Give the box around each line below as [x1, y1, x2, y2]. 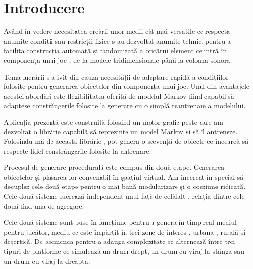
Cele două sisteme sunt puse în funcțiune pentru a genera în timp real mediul [4, 217, 237, 227]
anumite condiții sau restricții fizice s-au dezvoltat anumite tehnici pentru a [4, 35, 231, 46]
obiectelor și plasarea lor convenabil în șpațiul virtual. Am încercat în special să [4, 171, 244, 182]
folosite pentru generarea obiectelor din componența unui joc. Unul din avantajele [4, 81, 249, 91]
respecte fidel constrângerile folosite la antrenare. [4, 145, 151, 156]
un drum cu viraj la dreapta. [4, 255, 90, 266]
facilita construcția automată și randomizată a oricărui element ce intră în [4, 45, 227, 55]
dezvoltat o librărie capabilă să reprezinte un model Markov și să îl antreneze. [4, 126, 238, 136]
